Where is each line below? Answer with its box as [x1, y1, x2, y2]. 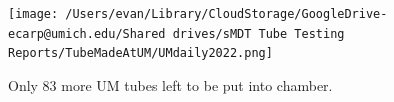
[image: [8, 7, 59, 21]
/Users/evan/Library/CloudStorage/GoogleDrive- [65, 7, 388, 21]
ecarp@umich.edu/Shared [8, 26, 166, 41]
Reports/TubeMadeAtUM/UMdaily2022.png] [8, 46, 273, 61]
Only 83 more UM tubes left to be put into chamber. [8, 74, 333, 95]
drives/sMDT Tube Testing [172, 26, 345, 41]
